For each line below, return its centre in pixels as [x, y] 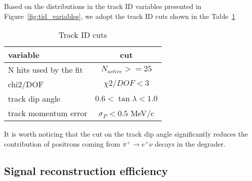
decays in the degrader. [190, 143]
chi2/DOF [26, 84]
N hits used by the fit [45, 70]
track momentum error [48, 113]
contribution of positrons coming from [62, 143]
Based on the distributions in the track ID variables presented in [103, 6]
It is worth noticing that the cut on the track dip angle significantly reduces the [126, 134]
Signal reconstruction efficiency [86, 170]
